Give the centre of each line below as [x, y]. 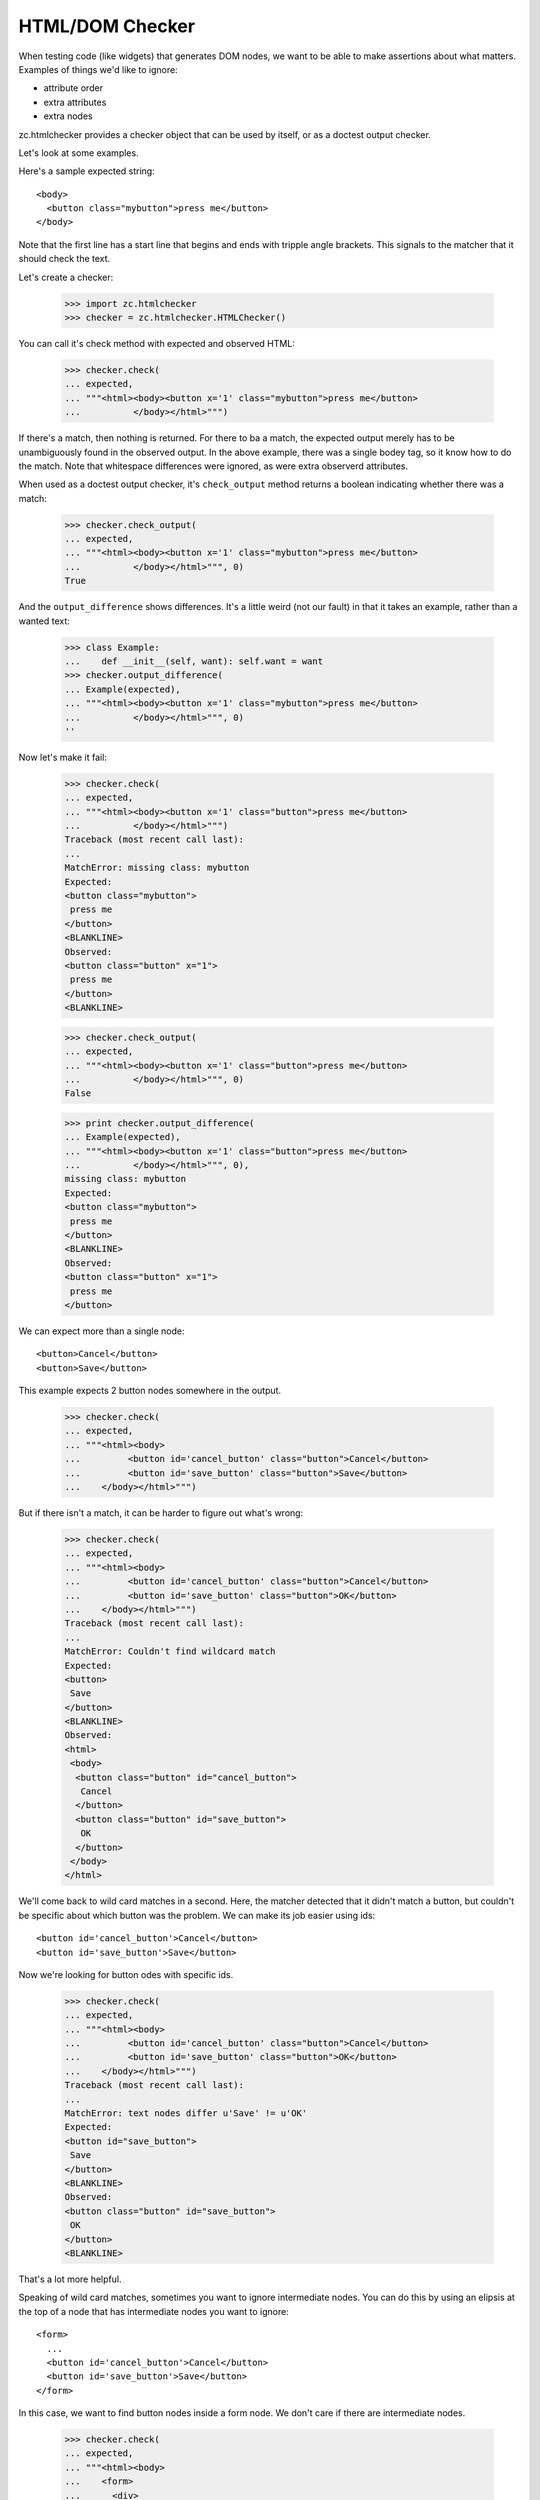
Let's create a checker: [66, 277]
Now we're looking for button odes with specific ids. [126, 1974]
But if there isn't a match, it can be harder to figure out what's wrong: [161, 1513]
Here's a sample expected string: [86, 171]
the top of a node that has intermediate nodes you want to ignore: [153, 2311]
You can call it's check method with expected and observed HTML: [156, 343]
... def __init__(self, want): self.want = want [194, 661]
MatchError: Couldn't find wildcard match [170, 1651]
